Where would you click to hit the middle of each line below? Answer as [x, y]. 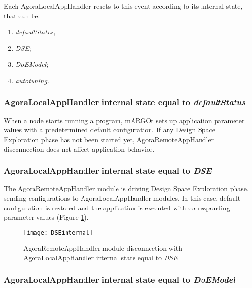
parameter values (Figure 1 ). [46, 217]
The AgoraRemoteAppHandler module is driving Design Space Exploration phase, [126, 188]
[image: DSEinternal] [58, 232]
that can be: [22, 15]
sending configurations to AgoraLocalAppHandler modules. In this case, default [122, 198]
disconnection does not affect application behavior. [79, 149]
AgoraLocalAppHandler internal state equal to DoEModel [120, 279]
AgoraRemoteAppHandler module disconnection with [103, 248]
